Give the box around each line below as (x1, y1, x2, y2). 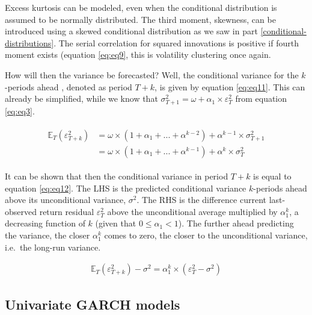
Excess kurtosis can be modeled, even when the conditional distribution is (5, 1, 277, 13)
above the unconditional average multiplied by (107, 205, 278, 217)
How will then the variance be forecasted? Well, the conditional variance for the (5, 68, 299, 81)
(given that (95, 217, 136, 229)
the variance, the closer (5, 228, 90, 241)
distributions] (5, 36, 54, 49)
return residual (39, 205, 94, 217)
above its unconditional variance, (5, 193, 126, 206)
